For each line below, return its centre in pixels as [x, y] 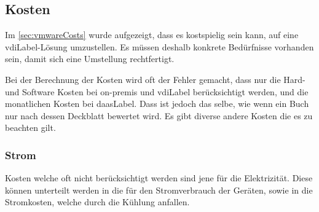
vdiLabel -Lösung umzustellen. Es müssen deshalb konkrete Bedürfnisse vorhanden [159, 46]
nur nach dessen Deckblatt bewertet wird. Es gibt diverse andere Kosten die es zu [159, 115]
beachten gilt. [30, 128]
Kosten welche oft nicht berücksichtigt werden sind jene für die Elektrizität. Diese [159, 178]
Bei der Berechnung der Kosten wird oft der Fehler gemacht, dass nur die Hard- [155, 79]
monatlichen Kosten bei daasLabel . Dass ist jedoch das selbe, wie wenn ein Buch [157, 104]
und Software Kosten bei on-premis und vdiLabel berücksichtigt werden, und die [157, 91]
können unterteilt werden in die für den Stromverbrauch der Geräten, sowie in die [159, 190]
